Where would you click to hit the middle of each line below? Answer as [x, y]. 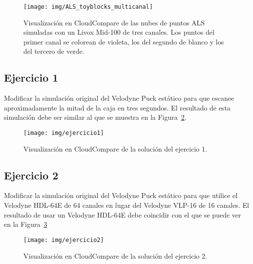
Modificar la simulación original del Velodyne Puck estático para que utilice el [121, 195]
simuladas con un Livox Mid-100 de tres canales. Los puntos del [119, 32]
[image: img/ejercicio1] [64, 133]
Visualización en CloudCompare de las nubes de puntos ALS [114, 22]
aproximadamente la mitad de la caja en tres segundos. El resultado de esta [117, 107]
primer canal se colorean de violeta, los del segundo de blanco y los [124, 41]
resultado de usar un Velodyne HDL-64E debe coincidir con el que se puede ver [123, 214]
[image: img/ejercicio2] [64, 240]
